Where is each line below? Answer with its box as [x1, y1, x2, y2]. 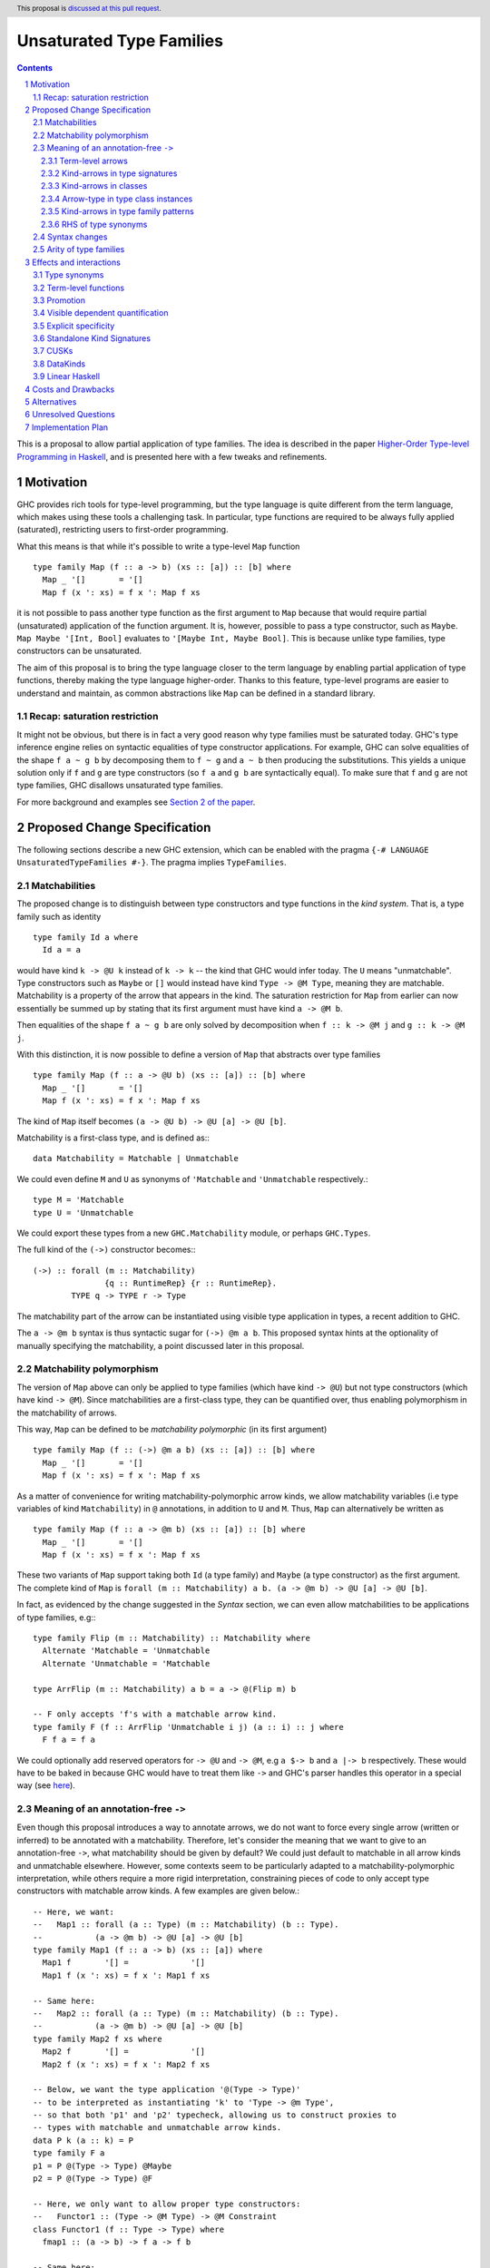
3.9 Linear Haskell [33, 371, 100, 382]
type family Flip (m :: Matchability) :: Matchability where [33, 1633, 310, 1644]
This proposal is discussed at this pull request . [16, 4, 162, 13]
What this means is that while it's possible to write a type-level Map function [16, 541, 300, 552]
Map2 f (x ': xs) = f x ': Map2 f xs [42, 2059, 211, 2069]
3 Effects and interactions [24, 257, 122, 268]
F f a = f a [42, 1735, 95, 1745]
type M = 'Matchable [33, 1195, 124, 1206]
